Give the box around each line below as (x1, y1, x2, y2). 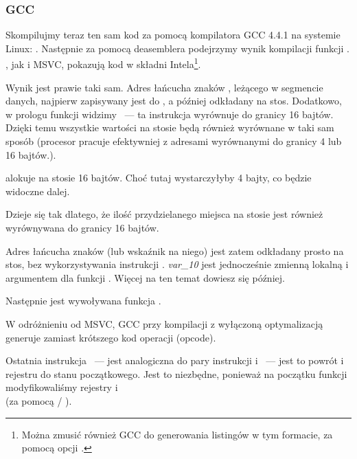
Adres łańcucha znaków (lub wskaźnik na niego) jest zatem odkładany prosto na (5, 243, 344, 258)
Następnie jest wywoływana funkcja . (5, 293, 161, 308)
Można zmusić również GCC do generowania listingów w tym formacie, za (21, 427, 333, 441)
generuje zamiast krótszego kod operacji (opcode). (5, 330, 216, 344)
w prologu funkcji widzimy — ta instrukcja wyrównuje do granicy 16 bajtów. (5, 107, 334, 121)
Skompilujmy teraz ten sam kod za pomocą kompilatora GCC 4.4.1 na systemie (5, 27, 341, 42)
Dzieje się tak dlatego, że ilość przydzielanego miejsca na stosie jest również (5, 207, 323, 221)
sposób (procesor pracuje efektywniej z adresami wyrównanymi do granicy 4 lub (5, 134, 342, 148)
